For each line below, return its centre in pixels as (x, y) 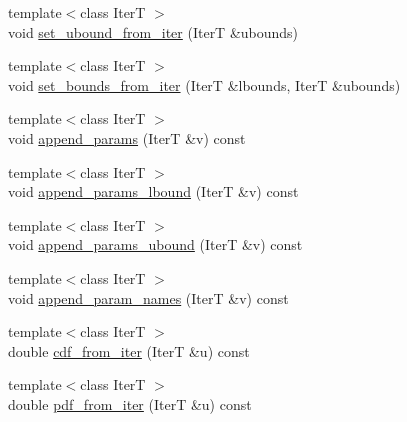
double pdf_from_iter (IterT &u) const (130, 403)
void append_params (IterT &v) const (127, 137)
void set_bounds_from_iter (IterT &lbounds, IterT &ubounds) (204, 84)
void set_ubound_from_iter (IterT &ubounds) (153, 31)
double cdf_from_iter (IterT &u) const (129, 350)
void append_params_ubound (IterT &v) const (155, 244)
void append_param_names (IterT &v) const (148, 297)
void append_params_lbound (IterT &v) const (153, 191)
